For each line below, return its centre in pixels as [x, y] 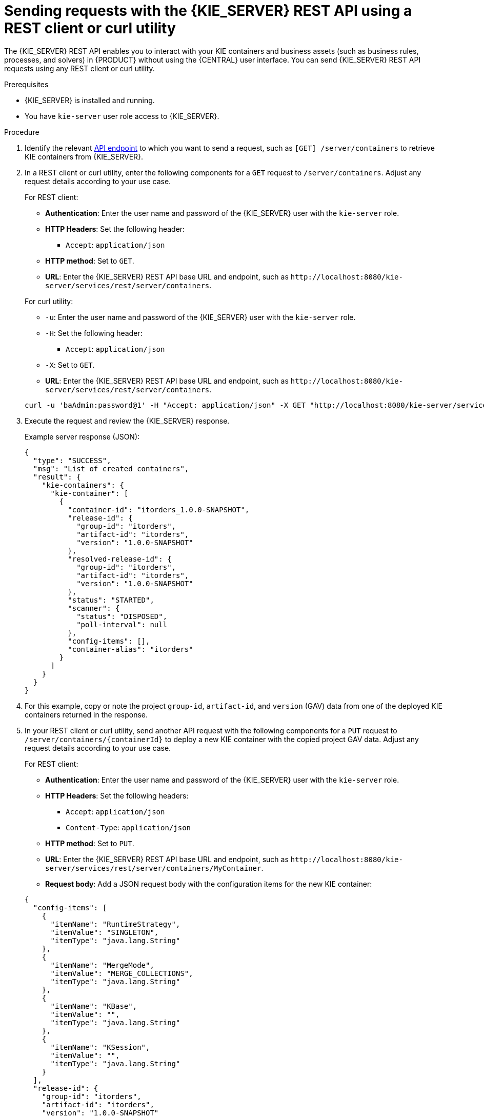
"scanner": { [94, 608]
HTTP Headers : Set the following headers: [117, 795]
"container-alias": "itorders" [130, 649]
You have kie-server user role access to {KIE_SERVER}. [122, 116]
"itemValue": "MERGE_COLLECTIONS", [122, 973]
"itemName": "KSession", [100, 1047]
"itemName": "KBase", [94, 1006]
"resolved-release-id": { [120, 559]
